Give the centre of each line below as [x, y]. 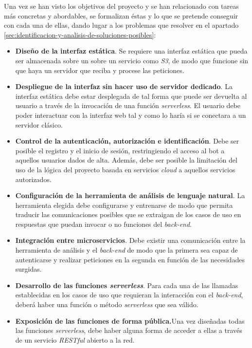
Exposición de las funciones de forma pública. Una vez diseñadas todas [130, 321]
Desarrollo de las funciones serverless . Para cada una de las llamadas [127, 285]
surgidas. [28, 269]
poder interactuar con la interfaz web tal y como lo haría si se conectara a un [131, 115]
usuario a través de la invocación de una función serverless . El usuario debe [128, 105]
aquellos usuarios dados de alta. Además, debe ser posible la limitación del [126, 160]
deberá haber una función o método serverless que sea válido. [107, 304]
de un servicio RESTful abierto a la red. [75, 339]
